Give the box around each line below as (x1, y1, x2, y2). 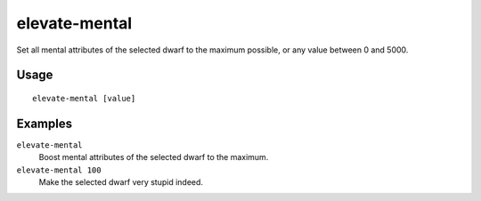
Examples (16, 116, 73, 131)
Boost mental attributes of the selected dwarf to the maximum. (38, 152, 269, 163)
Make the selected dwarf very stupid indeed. (38, 177, 204, 188)
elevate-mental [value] (32, 93, 136, 103)
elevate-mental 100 (16, 165, 102, 175)
